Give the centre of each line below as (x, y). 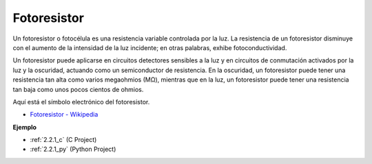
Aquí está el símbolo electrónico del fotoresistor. (81, 102)
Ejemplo (25, 127)
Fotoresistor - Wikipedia (64, 115)
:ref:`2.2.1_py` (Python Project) (73, 149)
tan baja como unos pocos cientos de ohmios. (78, 89)
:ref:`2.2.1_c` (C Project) (63, 140)
